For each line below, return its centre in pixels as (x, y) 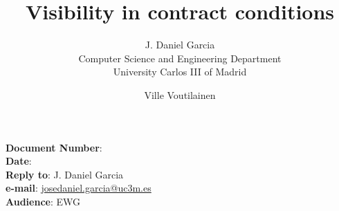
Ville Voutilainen (180, 94)
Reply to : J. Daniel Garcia (65, 174)
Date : (19, 161)
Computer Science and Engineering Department (180, 58)
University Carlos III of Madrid (180, 72)
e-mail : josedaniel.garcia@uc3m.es (79, 188)
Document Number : (54, 147)
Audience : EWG (43, 201)
